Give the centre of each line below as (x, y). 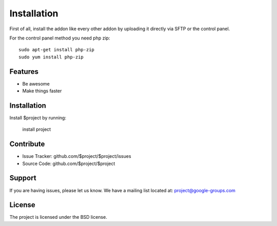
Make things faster (42, 91)
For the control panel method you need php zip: (60, 38)
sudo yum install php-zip (51, 57)
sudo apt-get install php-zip (57, 50)
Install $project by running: (38, 117)
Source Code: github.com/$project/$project (69, 163)
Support (23, 178)
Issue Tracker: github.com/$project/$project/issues (77, 156)
